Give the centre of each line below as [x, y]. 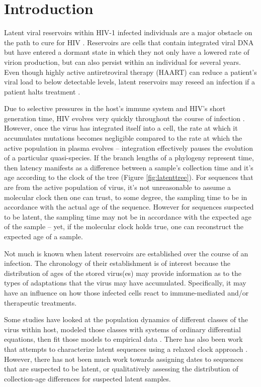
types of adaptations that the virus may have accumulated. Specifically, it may [125, 283]
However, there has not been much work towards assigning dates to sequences [124, 359]
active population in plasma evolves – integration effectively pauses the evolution [128, 148]
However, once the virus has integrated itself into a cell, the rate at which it [121, 128]
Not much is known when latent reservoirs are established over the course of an [126, 253]
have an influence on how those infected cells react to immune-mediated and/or [126, 292]
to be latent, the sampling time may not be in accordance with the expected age [128, 216]
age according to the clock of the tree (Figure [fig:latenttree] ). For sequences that [129, 177]
